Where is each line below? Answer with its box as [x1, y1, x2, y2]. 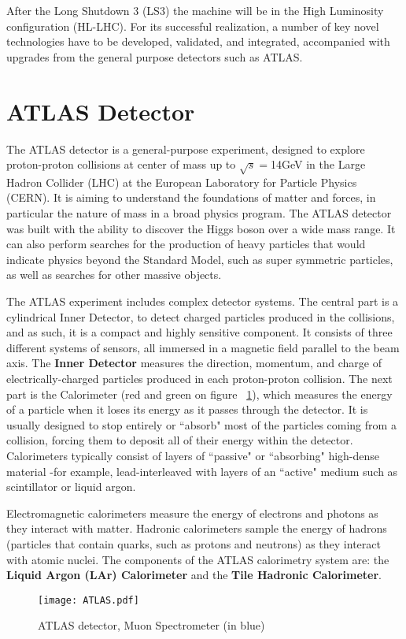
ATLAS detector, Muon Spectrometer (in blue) [38, 617, 265, 633]
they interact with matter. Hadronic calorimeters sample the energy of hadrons [6, 520, 387, 537]
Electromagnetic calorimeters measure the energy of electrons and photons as [6, 504, 378, 521]
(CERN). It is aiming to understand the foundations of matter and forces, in [6, 189, 376, 206]
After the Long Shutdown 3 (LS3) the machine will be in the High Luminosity [6, 2, 384, 18]
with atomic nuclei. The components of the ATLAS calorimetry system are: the [6, 551, 389, 567]
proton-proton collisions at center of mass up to [6, 156, 236, 173]
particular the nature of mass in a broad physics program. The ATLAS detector [6, 205, 392, 221]
